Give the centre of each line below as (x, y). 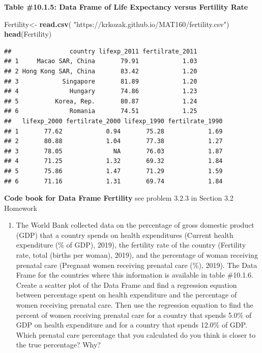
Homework (21, 208)
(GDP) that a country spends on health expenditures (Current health (125, 235)
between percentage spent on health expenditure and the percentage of (126, 295)
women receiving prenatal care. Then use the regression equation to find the (135, 305)
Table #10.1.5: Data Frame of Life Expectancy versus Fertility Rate (126, 7)
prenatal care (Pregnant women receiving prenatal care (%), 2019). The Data (137, 265)
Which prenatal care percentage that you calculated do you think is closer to (136, 334)
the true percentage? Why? (58, 345)
